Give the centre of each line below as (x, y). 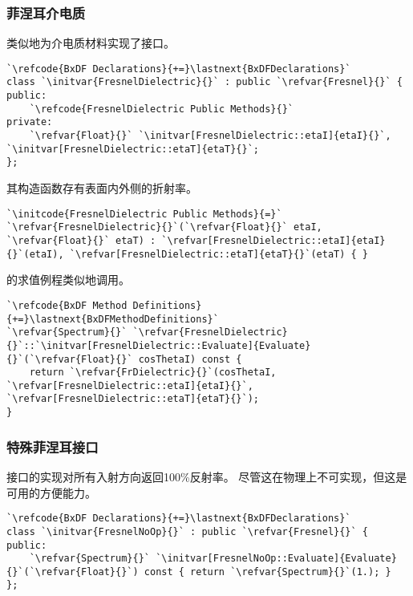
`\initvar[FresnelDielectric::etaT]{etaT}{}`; (133, 149)
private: (30, 122)
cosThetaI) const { (190, 359)
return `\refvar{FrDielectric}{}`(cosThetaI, (153, 373)
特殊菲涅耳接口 (53, 446)
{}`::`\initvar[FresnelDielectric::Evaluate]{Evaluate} (159, 345)
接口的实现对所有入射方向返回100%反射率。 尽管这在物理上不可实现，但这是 (207, 476)
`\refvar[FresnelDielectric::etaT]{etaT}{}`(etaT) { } (219, 254)
